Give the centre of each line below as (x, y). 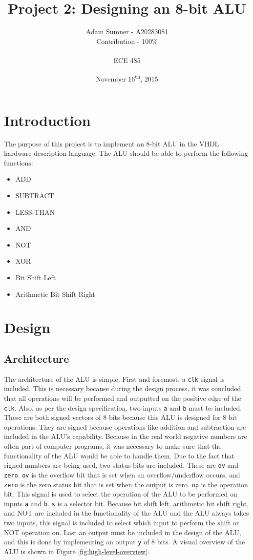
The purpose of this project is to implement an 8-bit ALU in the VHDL (112, 143)
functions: (19, 162)
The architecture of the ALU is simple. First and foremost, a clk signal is (114, 379)
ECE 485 (127, 60)
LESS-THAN (35, 212)
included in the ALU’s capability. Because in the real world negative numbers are (126, 436)
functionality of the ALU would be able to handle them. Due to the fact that (119, 455)
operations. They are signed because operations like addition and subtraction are (125, 426)
